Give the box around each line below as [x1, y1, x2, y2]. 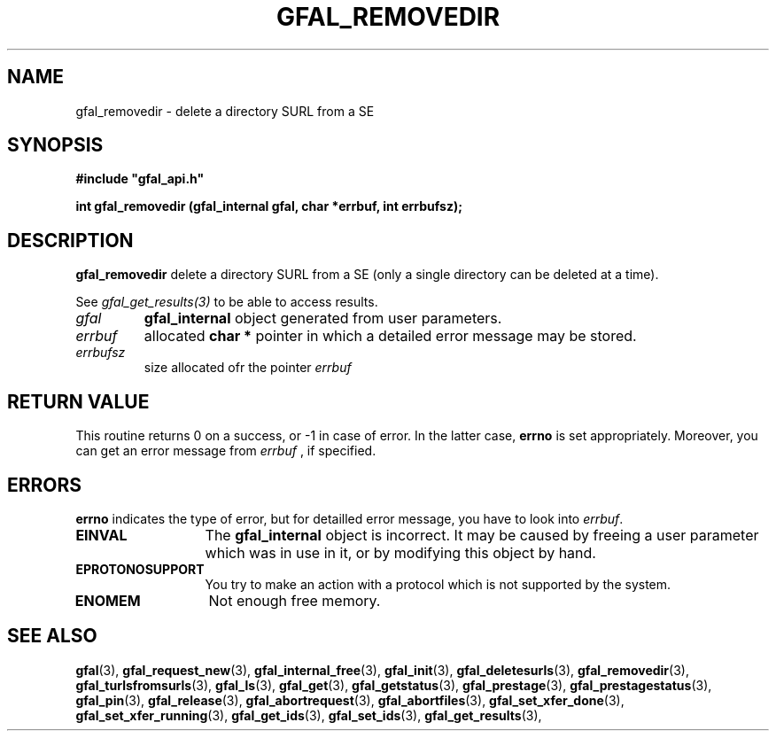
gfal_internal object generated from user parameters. [144, 309, 502, 328]
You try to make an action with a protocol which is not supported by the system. [205, 576, 671, 592]
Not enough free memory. [208, 591, 381, 610]
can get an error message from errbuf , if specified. [75, 443, 376, 459]
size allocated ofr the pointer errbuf [144, 360, 352, 376]
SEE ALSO [7, 625, 97, 648]
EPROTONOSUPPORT [75, 561, 205, 577]
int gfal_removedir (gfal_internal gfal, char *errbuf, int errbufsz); [75, 198, 463, 214]
